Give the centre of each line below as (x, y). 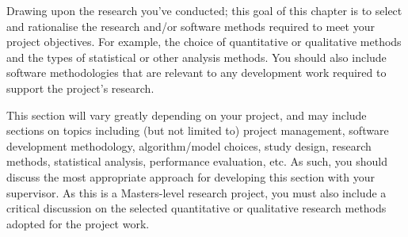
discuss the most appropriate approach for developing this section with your (191, 176)
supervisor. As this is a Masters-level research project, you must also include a (196, 192)
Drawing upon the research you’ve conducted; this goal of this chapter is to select (204, 10)
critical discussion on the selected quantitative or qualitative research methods (196, 208)
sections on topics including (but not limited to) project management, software (198, 130)
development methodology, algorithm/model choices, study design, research (189, 145)
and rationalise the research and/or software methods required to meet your (191, 26)
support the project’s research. (80, 88)
